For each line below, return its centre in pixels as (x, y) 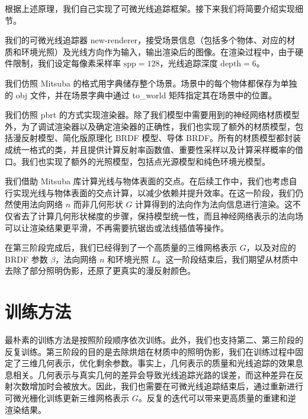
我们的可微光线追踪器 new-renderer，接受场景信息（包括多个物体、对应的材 (150, 40)
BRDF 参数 (26, 259)
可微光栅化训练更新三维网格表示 (67, 397)
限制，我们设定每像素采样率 (67, 63)
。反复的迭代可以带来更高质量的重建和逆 (217, 397)
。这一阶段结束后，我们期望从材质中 (228, 259)
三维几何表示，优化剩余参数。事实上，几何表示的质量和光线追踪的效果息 (162, 363)
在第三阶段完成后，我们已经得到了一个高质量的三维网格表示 (121, 247)
